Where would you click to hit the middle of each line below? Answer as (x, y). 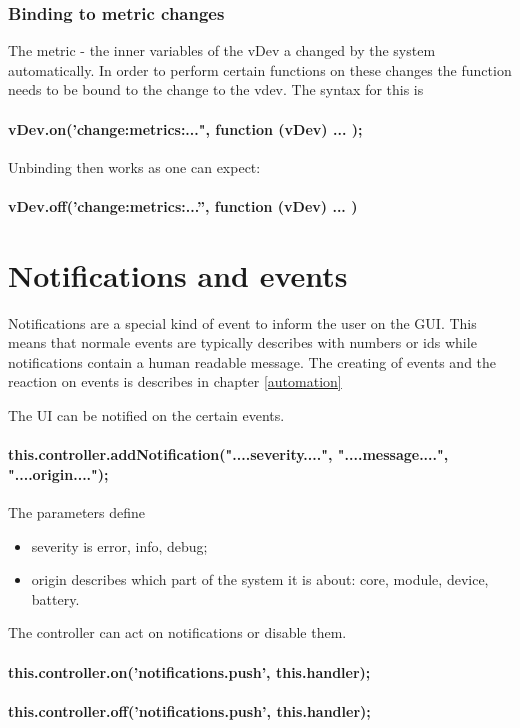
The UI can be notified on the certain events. (146, 415)
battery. (55, 598)
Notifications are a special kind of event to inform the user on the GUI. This (242, 322)
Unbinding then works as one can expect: (134, 166)
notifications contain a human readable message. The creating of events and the (252, 361)
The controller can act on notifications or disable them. (177, 632)
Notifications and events (178, 274)
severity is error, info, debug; (119, 545)
